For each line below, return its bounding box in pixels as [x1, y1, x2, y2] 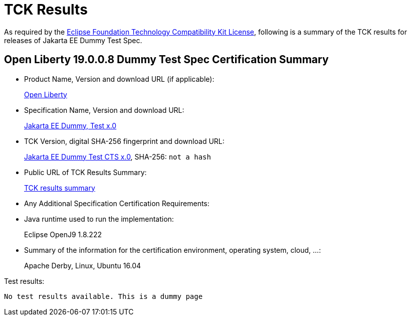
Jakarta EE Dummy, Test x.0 [24, 121, 117, 130]
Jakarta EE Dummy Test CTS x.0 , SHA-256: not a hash [24, 152, 211, 161]
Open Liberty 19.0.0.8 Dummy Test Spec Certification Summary [4, 53, 329, 66]
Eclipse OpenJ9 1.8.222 [24, 230, 102, 239]
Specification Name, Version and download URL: [24, 105, 184, 114]
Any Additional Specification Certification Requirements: [24, 199, 210, 208]
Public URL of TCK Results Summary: [24, 168, 147, 177]
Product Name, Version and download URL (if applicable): [24, 74, 215, 83]
